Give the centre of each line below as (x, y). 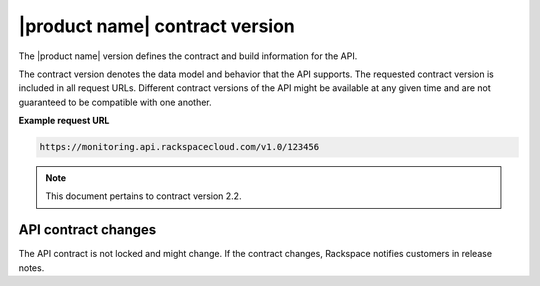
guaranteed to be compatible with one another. (115, 102)
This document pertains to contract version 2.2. (143, 196)
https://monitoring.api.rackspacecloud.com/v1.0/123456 (179, 147)
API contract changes (87, 230)
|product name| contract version (156, 26)
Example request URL (64, 121)
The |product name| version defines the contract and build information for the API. (188, 56)
